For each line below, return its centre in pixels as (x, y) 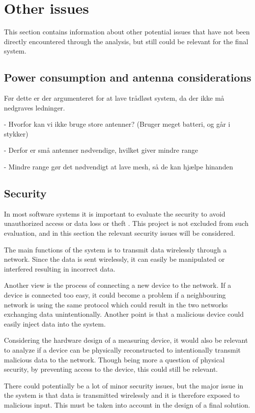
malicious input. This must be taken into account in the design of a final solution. (127, 404)
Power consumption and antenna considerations (128, 77)
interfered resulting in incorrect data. (60, 268)
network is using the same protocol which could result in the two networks (116, 304)
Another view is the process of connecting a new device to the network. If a (118, 285)
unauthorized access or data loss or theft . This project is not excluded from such (126, 223)
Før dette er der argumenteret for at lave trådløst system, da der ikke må (114, 98)
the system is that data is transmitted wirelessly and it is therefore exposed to (122, 395)
